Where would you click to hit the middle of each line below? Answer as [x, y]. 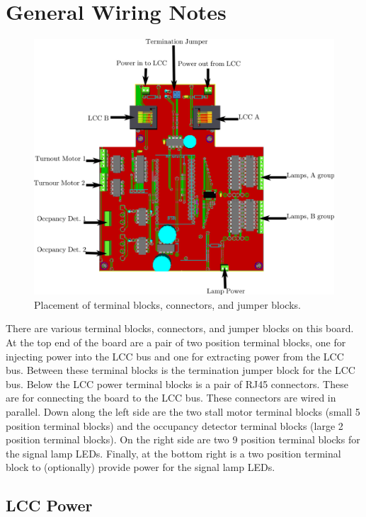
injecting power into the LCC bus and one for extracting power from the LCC [175, 356]
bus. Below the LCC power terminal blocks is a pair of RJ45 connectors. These [177, 384]
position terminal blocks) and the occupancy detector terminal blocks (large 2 [175, 425]
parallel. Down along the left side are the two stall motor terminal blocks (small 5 [183, 411]
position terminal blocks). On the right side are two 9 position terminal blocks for [183, 439]
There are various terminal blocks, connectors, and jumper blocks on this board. [180, 328]
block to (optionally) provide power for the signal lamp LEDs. [141, 467]
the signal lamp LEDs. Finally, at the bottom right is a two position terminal [173, 453]
